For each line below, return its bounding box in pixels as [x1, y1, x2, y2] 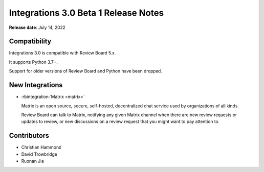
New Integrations [9, 81, 63, 89]
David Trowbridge [21, 151, 58, 157]
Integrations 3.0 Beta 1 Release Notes [9, 7, 164, 18]
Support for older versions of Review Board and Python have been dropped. [9, 68, 162, 74]
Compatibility [9, 37, 51, 46]
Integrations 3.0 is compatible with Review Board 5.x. [9, 50, 116, 56]
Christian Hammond [21, 145, 62, 150]
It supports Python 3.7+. [9, 59, 58, 65]
